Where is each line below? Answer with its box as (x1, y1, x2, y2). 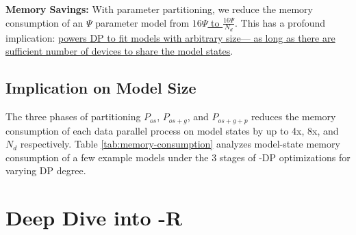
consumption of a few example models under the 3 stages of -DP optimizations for (5, 150, 351, 164)
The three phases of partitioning (5, 109, 141, 124)
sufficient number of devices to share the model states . (5, 44, 233, 58)
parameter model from (95, 15, 190, 29)
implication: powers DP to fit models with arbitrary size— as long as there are (5, 30, 335, 44)
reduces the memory (251, 109, 336, 124)
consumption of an (5, 15, 84, 29)
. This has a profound (234, 15, 326, 29)
